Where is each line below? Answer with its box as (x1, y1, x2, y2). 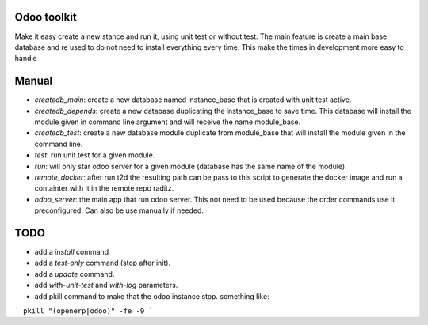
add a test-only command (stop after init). (34, 258, 170, 268)
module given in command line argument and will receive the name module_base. (34, 117, 301, 127)
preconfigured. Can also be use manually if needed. (34, 206, 204, 215)
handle (14, 54, 37, 63)
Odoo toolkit (14, 10, 77, 24)
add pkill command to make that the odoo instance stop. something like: (34, 291, 269, 300)
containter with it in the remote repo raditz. (34, 183, 174, 193)
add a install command (34, 248, 109, 257)
